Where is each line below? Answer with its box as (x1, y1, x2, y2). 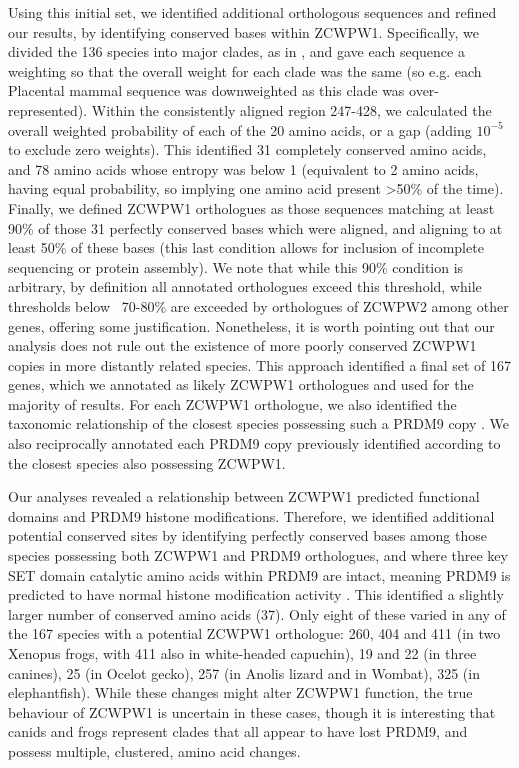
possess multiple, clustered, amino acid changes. (8, 740, 301, 761)
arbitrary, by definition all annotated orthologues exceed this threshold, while (8, 276, 482, 297)
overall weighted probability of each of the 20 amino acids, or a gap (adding (8, 119, 472, 140)
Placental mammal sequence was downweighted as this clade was (8, 80, 405, 101)
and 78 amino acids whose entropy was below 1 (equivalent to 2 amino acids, (8, 158, 479, 179)
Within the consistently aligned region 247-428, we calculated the (91, 99, 492, 120)
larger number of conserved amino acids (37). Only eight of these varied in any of (8, 603, 506, 624)
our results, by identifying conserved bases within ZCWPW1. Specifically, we (8, 21, 479, 42)
